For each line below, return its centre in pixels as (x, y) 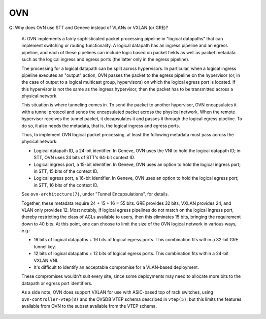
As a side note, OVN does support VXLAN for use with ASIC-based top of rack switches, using (117, 292)
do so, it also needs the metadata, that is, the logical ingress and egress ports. (101, 126)
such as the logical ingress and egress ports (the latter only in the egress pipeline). (105, 60)
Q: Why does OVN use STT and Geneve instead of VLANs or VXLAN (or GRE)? (89, 28)
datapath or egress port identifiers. (57, 283)
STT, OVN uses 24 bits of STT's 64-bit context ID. (84, 158)
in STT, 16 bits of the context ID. (66, 185)
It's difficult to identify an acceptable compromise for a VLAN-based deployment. (116, 267)
